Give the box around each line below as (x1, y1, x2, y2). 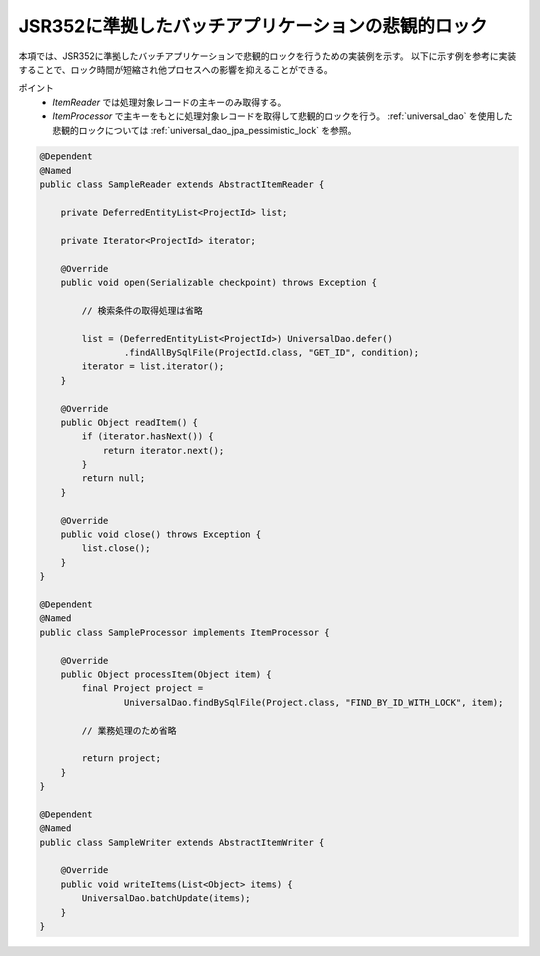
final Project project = (81, 683, 204, 694)
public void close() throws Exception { (60, 529, 262, 540)
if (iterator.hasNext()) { (81, 431, 214, 442)
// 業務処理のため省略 (81, 725, 177, 736)
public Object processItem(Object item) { (60, 668, 272, 680)
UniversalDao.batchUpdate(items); (81, 893, 251, 904)
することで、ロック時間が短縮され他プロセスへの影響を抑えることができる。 (18, 63, 334, 75)
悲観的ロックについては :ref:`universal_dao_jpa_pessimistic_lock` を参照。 (52, 124, 357, 136)
